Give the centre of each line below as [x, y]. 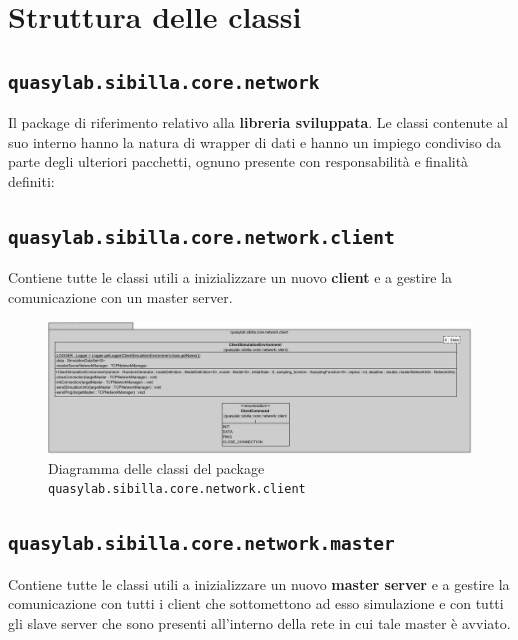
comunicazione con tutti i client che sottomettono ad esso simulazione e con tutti [256, 603]
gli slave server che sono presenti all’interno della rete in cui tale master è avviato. [259, 622]
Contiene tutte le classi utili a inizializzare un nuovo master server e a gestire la [259, 583]
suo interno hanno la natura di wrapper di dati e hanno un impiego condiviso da [255, 141]
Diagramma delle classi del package [156, 467]
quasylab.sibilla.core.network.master [201, 544]
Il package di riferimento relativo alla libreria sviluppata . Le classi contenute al [258, 122]
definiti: [31, 180]
